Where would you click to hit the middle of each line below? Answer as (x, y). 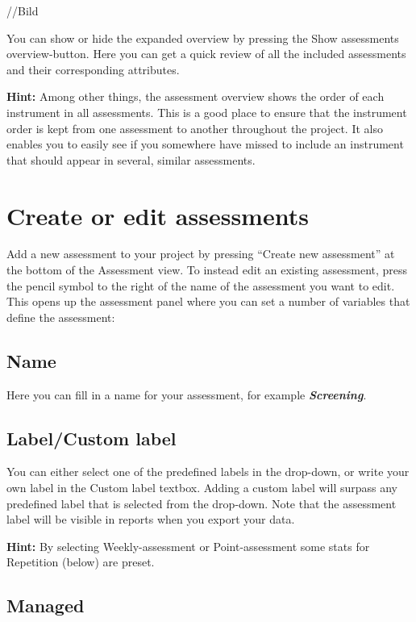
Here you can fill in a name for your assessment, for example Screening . (187, 394)
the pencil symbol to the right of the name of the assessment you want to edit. (201, 285)
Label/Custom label (92, 438)
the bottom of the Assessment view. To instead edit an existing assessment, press (207, 270)
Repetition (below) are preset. (81, 562)
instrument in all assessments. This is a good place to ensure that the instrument (207, 112)
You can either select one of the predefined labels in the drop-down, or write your (208, 472)
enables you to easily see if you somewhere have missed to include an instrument (205, 144)
